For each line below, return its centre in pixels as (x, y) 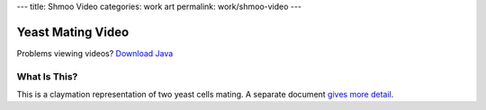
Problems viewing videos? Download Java (95, 53)
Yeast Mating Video (73, 32)
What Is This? (47, 76)
